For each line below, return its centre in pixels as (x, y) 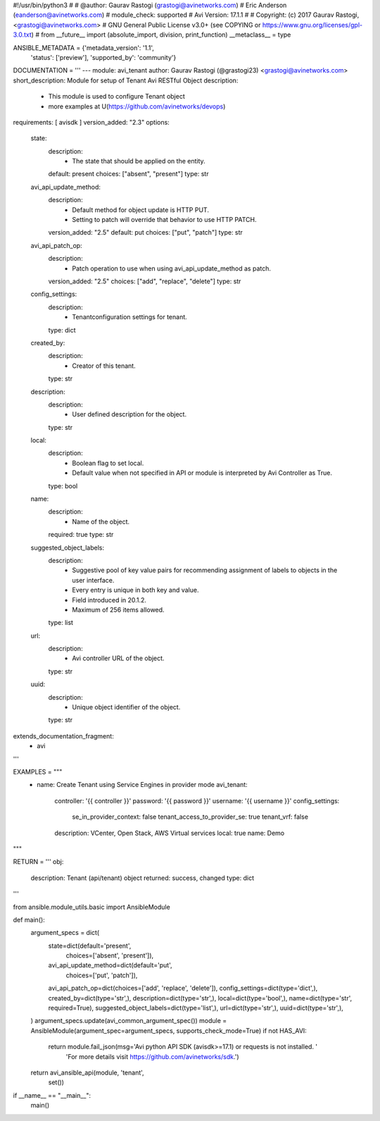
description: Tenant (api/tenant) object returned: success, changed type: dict (142, 878)
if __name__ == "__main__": (52, 1095)
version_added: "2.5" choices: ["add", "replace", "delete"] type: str (145, 281)
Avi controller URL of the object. (118, 658)
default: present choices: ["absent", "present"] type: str (128, 174)
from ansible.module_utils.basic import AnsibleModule (91, 907)
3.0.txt (22, 35)
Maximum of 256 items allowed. (118, 609)
